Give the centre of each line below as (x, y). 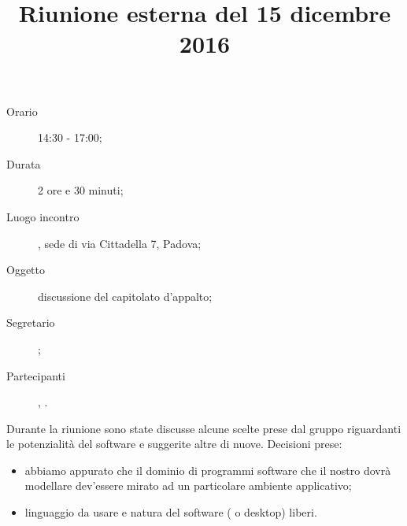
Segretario (31, 322)
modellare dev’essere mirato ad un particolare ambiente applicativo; (188, 485)
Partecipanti (36, 375)
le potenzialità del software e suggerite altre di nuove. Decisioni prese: (174, 444)
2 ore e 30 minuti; (81, 190)
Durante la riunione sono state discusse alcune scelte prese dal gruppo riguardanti (204, 428)
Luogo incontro (43, 216)
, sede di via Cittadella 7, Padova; (120, 243)
